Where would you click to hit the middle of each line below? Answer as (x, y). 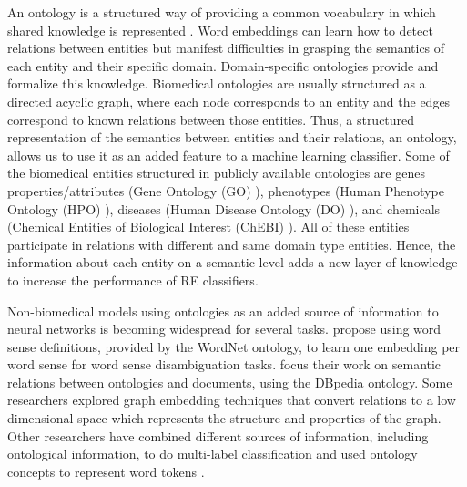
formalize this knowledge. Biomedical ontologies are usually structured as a (217, 83)
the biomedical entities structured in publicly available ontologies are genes (216, 173)
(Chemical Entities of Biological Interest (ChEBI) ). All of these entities (208, 227)
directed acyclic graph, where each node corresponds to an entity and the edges (229, 101)
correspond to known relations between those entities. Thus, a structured (211, 119)
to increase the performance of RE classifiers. (133, 280)
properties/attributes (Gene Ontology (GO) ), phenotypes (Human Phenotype (226, 190)
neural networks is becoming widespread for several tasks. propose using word (224, 329)
